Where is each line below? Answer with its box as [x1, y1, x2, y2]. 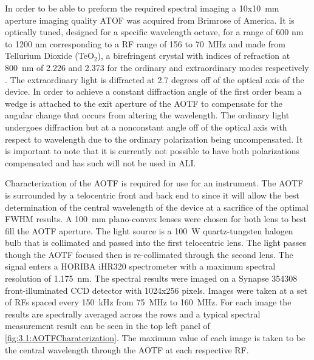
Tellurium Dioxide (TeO [5, 49, 94, 62]
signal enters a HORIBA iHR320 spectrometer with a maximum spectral [5, 260, 276, 273]
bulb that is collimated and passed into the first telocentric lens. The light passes [5, 236, 307, 249]
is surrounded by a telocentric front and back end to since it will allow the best [5, 188, 300, 201]
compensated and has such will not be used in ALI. [5, 156, 196, 169]
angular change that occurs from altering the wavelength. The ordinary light [5, 109, 290, 121]
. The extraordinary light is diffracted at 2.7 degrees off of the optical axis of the [5, 73, 304, 86]
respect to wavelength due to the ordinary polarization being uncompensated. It [5, 132, 303, 145]
